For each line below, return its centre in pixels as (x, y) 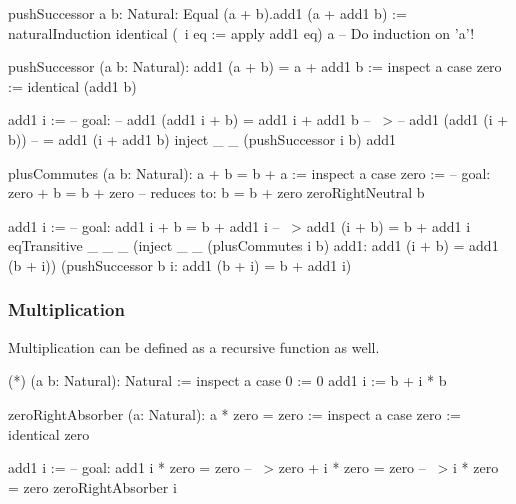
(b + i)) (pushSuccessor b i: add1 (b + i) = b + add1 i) (180, 264)
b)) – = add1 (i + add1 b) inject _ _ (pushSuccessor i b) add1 (202, 138)
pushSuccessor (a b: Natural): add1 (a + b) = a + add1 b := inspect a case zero (255, 66)
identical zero (49, 433)
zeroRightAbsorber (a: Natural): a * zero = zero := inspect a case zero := (234, 413)
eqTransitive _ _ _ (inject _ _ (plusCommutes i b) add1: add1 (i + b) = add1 (253, 245)
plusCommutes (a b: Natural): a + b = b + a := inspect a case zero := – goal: (249, 172)
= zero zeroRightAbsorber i (92, 486)
